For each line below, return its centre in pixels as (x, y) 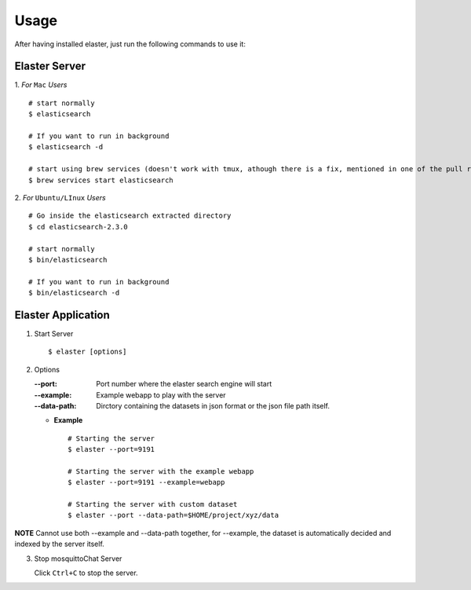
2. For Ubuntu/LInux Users (60, 197)
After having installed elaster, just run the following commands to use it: (130, 44)
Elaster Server (50, 66)
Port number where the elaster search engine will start (184, 384)
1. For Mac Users (41, 85)
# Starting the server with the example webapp (161, 471)
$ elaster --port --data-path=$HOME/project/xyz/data (173, 515)
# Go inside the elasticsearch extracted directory (130, 216)
